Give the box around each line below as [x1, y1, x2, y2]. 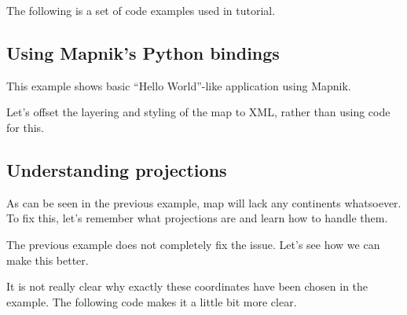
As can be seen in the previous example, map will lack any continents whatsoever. [6, 194, 401, 211]
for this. [6, 119, 44, 135]
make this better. [6, 251, 89, 268]
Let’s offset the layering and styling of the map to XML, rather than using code [6, 104, 390, 120]
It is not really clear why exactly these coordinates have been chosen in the [6, 278, 368, 295]
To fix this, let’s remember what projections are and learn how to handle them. [6, 210, 388, 226]
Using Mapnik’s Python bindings [6, 40, 280, 64]
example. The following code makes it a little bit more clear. [6, 293, 297, 310]
